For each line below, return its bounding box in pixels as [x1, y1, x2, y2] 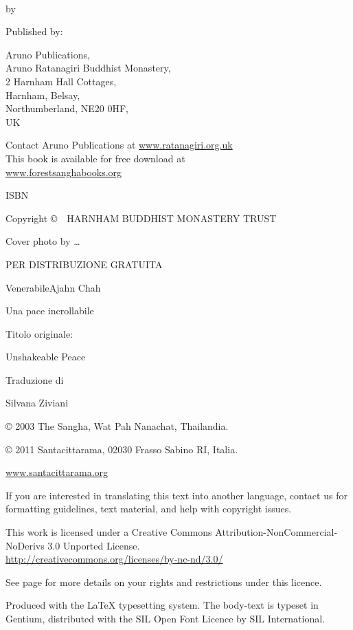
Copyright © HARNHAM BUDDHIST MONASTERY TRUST [5, 210, 277, 225]
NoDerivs [5, 538, 45, 552]
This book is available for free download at [5, 151, 185, 165]
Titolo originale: [5, 326, 73, 340]
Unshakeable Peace [5, 349, 86, 364]
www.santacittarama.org [5, 465, 109, 479]
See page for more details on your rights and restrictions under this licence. [5, 574, 322, 589]
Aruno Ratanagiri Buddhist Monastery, [5, 61, 171, 75]
